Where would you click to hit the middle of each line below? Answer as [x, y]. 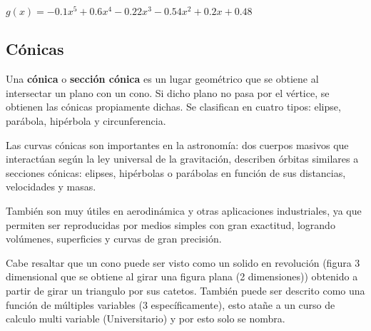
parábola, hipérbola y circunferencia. [86, 121]
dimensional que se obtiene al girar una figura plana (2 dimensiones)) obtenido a [182, 276]
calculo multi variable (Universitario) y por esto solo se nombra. [146, 319]
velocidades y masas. [51, 187]
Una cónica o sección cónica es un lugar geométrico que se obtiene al [162, 79]
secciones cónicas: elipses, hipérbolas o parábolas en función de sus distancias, [176, 172]
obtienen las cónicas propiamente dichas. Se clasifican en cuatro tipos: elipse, [173, 107]
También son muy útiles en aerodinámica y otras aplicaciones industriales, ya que [184, 211]
